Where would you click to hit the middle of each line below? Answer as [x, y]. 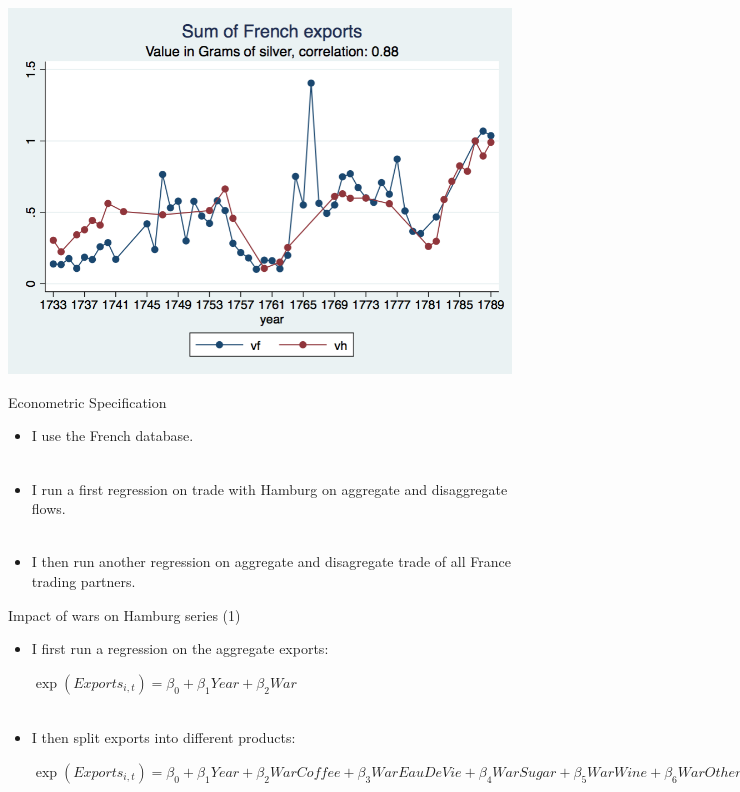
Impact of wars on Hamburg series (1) [124, 614]
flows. [48, 508]
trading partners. [83, 580]
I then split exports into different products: [163, 737]
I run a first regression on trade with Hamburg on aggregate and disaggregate [269, 488]
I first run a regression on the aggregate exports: [180, 648]
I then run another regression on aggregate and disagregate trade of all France [271, 561]
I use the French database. [112, 435]
